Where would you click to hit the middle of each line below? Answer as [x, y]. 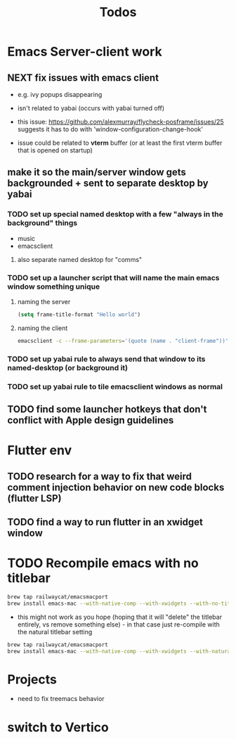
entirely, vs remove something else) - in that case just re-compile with [118, 624]
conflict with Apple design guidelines [91, 420]
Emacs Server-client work [85, 52]
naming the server [44, 301]
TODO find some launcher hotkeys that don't [107, 409]
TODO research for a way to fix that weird [99, 476]
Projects [32, 679]
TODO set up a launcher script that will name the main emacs [113, 277]
